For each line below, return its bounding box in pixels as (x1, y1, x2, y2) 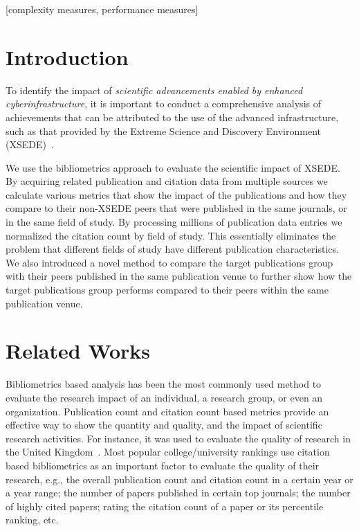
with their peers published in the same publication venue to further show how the (6, 269, 352, 283)
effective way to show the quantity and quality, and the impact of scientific (6, 417, 322, 432)
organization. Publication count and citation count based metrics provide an (6, 404, 329, 418)
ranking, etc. (6, 512, 59, 527)
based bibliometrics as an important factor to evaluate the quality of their (6, 458, 320, 472)
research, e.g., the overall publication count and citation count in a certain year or (6, 471, 353, 486)
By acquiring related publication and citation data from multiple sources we (6, 174, 328, 188)
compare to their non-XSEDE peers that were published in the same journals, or (6, 201, 347, 215)
